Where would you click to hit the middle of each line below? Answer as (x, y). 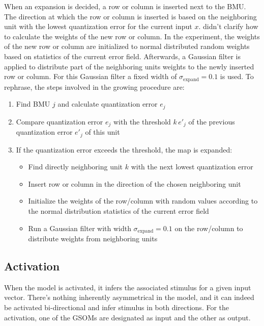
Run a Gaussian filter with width (80, 228)
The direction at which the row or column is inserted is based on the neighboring (130, 16)
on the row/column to (209, 228)
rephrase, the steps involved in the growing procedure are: (94, 86)
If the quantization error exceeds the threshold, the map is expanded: (124, 149)
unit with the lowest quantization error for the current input (98, 26)
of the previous (212, 121)
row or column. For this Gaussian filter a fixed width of (91, 76)
